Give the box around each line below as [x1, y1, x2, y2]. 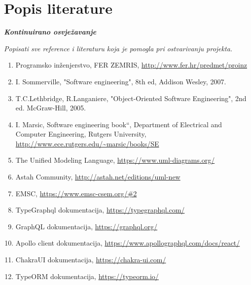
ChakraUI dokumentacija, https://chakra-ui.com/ [15, 254, 166, 265]
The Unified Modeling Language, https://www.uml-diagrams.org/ [15, 155, 215, 165]
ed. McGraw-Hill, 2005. [15, 103, 86, 113]
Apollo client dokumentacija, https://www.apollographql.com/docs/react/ [15, 238, 240, 248]
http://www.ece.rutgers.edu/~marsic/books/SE [15, 138, 159, 148]
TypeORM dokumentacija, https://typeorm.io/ [15, 271, 159, 281]
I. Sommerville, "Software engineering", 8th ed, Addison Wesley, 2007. [15, 76, 226, 86]
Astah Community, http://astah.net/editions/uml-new [15, 172, 180, 182]
